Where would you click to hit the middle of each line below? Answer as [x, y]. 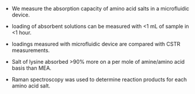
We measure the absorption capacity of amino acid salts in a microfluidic [100, 9]
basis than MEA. [32, 68]
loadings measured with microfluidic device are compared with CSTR [96, 44]
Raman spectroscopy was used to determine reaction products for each [99, 80]
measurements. [31, 50]
